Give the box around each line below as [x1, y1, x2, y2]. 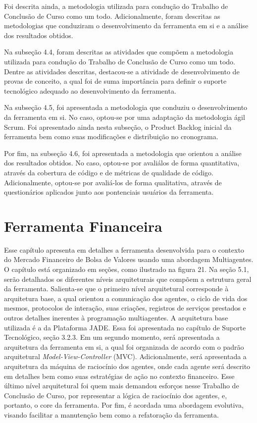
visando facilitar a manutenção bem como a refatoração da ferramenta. [4, 409, 219, 420]
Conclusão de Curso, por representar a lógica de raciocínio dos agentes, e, [4, 390, 227, 400]
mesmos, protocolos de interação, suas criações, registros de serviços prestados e [4, 303, 246, 313]
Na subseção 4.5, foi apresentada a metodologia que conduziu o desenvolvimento [4, 102, 248, 112]
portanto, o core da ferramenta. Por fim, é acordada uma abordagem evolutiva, [4, 400, 244, 410]
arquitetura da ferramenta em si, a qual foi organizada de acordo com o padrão [4, 341, 244, 352]
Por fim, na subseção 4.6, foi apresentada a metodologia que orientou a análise [4, 148, 242, 158]
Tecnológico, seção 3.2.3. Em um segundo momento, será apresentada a [4, 332, 220, 342]
